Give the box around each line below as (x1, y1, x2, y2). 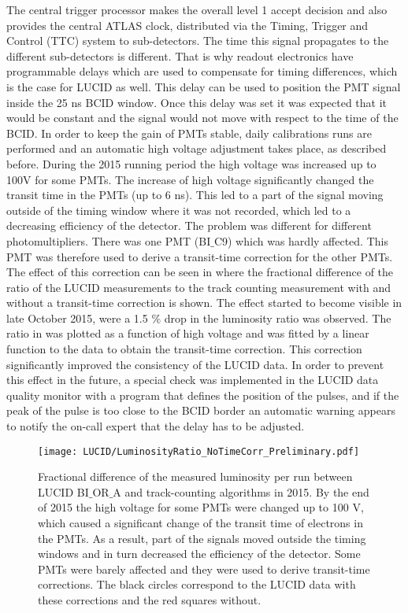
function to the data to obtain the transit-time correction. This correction (6, 341, 362, 357)
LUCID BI (38, 483, 89, 500)
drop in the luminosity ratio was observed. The (164, 309, 391, 326)
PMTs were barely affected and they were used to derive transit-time (38, 560, 370, 577)
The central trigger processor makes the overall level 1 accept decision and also (6, 2, 388, 17)
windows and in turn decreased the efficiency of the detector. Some (38, 545, 361, 562)
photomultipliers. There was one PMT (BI (6, 232, 211, 249)
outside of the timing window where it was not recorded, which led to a (6, 201, 351, 218)
